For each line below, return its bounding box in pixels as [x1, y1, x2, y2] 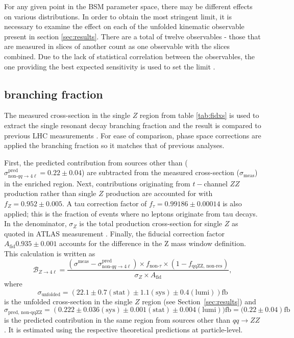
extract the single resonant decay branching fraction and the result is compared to [4, 119, 261, 130]
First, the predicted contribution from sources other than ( [4, 157, 188, 167]
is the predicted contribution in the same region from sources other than [4, 314, 231, 325]
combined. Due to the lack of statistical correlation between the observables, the [4, 51, 255, 61]
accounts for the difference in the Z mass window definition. [59, 238, 246, 249]
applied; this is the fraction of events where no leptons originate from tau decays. [4, 208, 258, 219]
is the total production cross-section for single [79, 218, 223, 229]
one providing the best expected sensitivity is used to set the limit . [4, 61, 215, 71]
